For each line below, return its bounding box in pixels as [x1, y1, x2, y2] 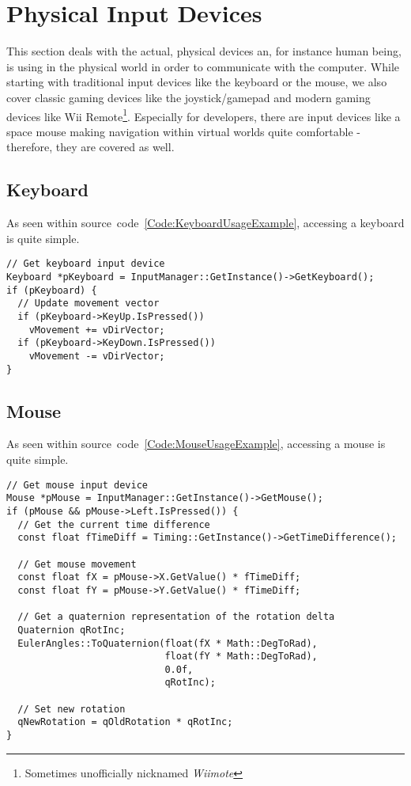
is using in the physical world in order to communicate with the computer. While [6, 58, 399, 74]
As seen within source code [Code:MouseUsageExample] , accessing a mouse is [6, 435, 386, 452]
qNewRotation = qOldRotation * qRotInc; [17, 716, 233, 728]
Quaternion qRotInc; [17, 624, 126, 636]
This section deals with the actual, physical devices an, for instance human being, [6, 43, 402, 59]
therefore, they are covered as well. [6, 139, 175, 155]
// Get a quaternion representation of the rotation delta [17, 611, 335, 623]
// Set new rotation [17, 703, 126, 715]
